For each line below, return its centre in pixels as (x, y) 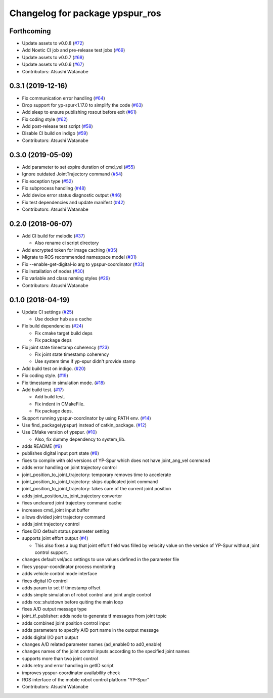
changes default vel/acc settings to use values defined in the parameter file (101, 560)
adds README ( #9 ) (42, 446)
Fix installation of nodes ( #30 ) (53, 271)
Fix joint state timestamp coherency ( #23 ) (65, 347)
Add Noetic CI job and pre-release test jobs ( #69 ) (74, 50)
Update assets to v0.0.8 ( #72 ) (53, 43)
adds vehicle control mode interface (60, 574)
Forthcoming (30, 31)
